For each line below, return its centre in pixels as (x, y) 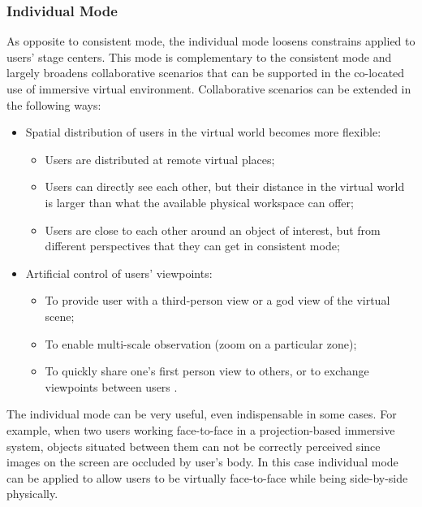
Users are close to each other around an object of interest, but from (213, 230)
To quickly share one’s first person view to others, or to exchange (207, 371)
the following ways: (54, 104)
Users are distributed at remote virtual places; (160, 159)
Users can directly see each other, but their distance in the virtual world (225, 186)
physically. (32, 494)
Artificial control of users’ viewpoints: (119, 273)
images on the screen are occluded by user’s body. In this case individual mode (202, 462)
